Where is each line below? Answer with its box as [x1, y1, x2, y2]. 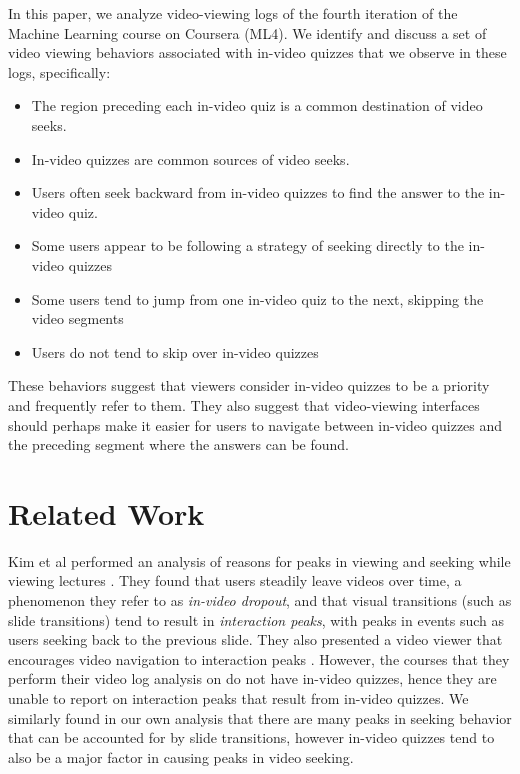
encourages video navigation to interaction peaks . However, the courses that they [8, 648, 510, 669]
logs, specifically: [8, 61, 111, 82]
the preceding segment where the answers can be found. [8, 434, 349, 455]
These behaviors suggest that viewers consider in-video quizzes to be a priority [8, 375, 490, 396]
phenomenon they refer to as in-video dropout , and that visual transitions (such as [8, 590, 512, 610]
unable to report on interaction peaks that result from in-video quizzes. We [8, 687, 469, 708]
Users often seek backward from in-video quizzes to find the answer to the [31, 182, 485, 203]
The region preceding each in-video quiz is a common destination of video [31, 95, 483, 116]
